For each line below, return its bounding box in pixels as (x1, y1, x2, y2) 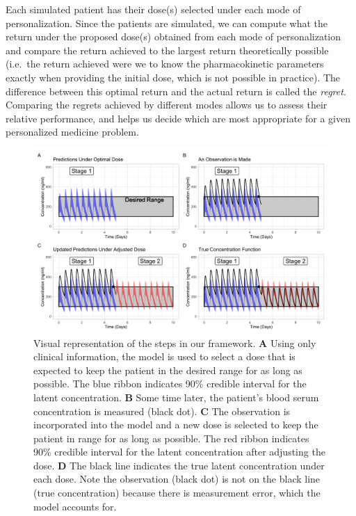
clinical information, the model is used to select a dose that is (33, 349, 296, 364)
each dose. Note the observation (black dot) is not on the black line (33, 471, 321, 486)
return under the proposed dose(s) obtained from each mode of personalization (6, 29, 341, 44)
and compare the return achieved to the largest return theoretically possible (6, 42, 329, 57)
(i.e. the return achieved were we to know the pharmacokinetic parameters (6, 56, 324, 71)
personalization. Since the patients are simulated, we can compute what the (6, 15, 328, 30)
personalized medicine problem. (6, 124, 139, 139)
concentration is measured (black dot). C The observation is (33, 403, 291, 418)
